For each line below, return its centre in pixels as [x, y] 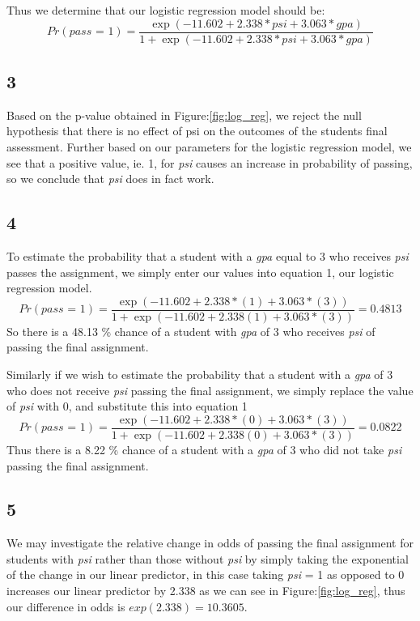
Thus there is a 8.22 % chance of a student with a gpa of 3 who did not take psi [204, 449]
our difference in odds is [66, 606]
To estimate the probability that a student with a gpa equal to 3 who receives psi [208, 256]
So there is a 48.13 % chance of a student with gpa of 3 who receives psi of [191, 331]
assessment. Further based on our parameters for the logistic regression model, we [209, 147]
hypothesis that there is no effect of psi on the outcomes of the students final [197, 131]
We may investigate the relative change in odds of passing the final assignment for [210, 543]
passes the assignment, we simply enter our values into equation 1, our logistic [200, 272]
